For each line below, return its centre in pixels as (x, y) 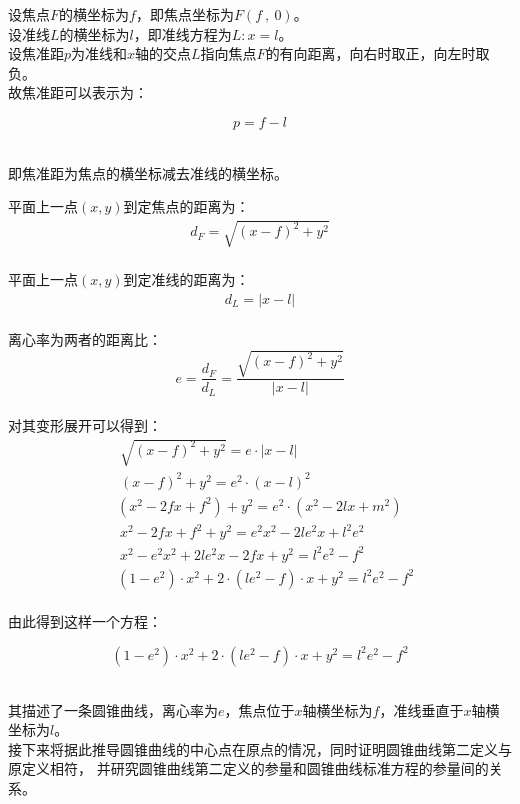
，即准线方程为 (182, 33)
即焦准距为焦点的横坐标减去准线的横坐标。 (148, 172)
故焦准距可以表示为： (78, 92)
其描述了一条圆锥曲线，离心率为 (113, 709)
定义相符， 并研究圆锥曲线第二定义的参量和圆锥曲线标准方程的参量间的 (255, 768)
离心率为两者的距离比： (85, 339)
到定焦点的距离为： (186, 206)
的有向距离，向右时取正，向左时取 (377, 53)
